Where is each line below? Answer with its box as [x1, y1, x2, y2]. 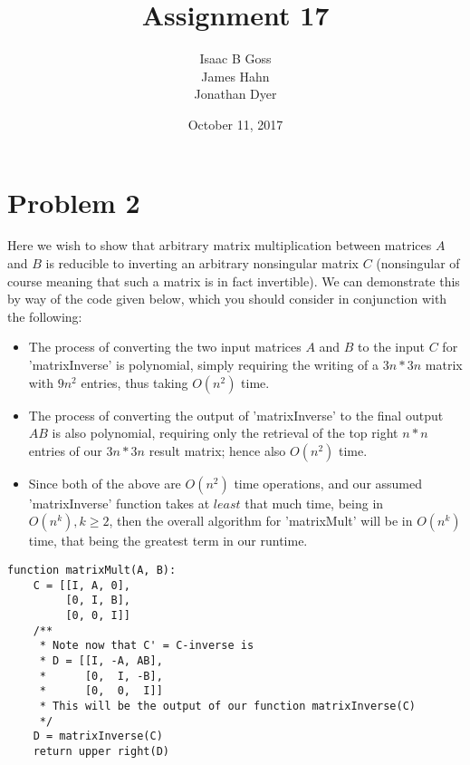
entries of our [28, 441, 102, 460]
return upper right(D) [33, 744, 169, 758]
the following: [7, 306, 82, 325]
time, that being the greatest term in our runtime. [28, 531, 308, 550]
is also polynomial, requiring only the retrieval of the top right [52, 423, 398, 442]
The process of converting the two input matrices [28, 337, 302, 356]
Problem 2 [7, 183, 140, 220]
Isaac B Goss [199, 49, 272, 68]
